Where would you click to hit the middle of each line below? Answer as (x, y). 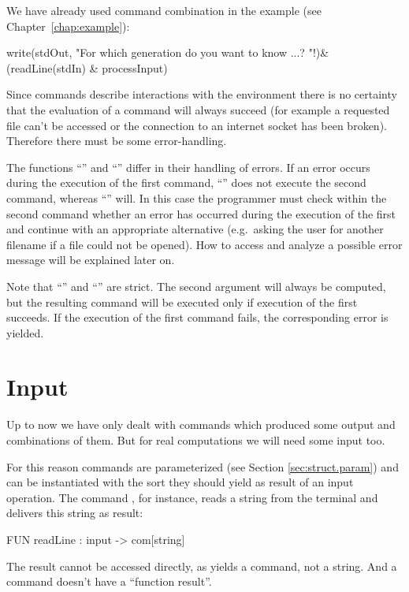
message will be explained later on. (91, 260)
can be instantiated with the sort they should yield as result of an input (180, 482)
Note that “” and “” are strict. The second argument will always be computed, (196, 286)
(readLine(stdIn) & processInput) (87, 67)
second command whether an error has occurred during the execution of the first (201, 213)
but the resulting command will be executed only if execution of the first (182, 302)
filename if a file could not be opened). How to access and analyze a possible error (204, 244)
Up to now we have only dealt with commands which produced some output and (201, 424)
